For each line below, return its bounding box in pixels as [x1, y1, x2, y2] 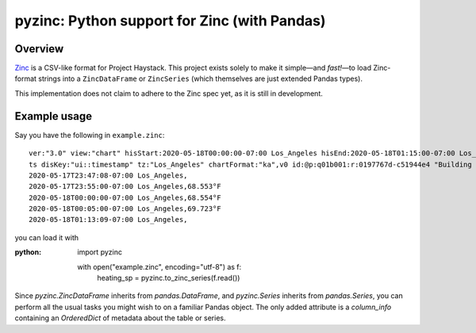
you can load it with [14, 232, 79, 242]
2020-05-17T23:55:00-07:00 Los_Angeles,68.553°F [29, 182, 221, 191]
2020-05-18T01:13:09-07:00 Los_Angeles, [29, 215, 188, 224]
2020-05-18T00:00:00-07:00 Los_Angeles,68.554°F [29, 193, 221, 202]
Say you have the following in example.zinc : [14, 130, 165, 140]
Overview [14, 42, 64, 55]
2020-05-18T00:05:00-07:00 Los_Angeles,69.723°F [29, 205, 221, 213]
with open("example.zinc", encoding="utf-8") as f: [77, 262, 242, 271]
